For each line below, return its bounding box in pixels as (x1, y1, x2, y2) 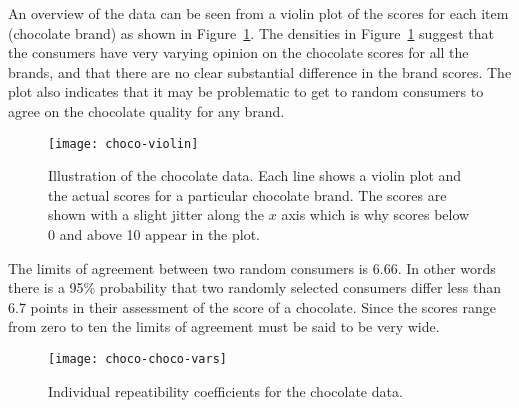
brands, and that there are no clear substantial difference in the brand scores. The (8, 61, 512, 82)
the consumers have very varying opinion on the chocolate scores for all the (8, 42, 469, 63)
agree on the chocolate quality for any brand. (8, 100, 285, 121)
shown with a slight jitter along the (48, 204, 265, 225)
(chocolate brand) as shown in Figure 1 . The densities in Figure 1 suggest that (8, 22, 494, 43)
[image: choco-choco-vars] (48, 351, 227, 366)
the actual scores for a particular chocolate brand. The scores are (48, 184, 447, 205)
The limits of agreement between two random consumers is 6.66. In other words (8, 257, 496, 278)
